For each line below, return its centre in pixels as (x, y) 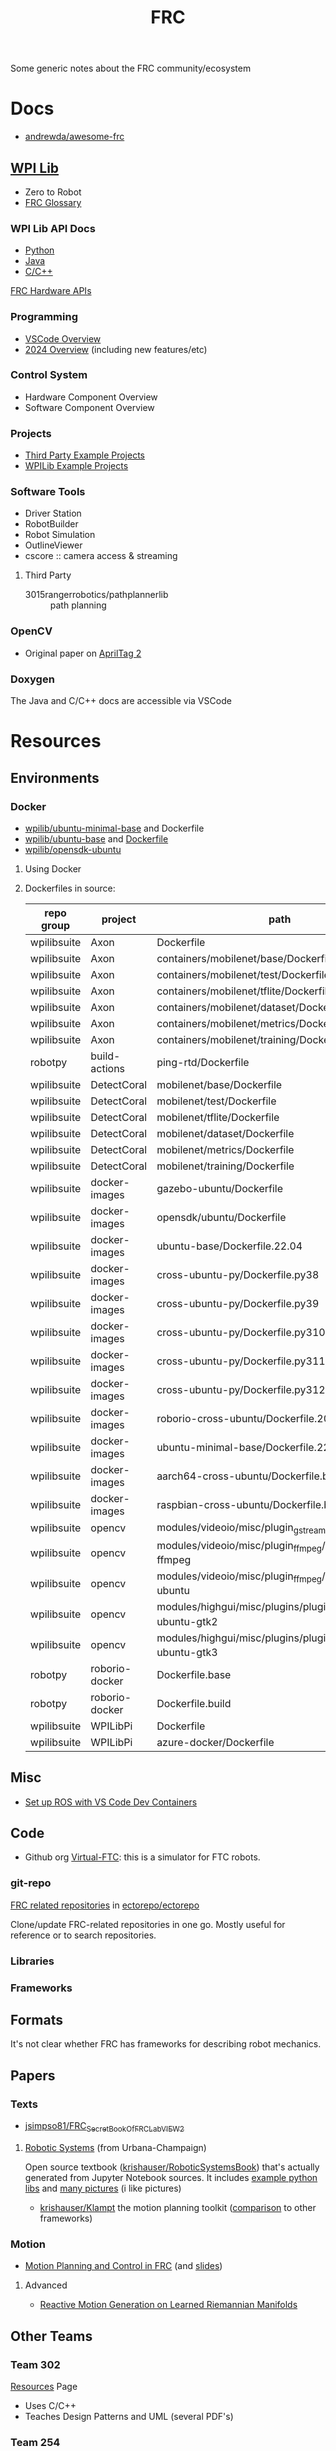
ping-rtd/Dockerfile (203, 1062)
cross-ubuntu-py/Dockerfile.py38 (238, 1274)
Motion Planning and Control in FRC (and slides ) (123, 2266)
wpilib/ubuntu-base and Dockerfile (96, 838)
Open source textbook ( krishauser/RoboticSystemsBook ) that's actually (172, 2167)
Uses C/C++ (50, 2405)
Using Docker (53, 868)
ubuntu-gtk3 (187, 1652)
